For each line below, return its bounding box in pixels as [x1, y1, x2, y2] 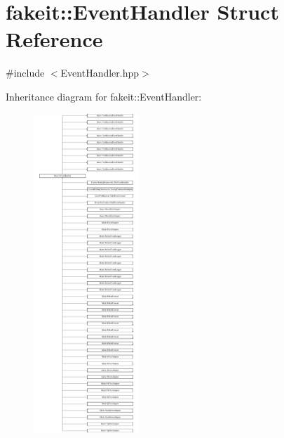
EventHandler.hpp [60, 65, 140, 80]
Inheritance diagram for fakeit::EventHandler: [6, 89, 202, 103]
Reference [6, 25, 103, 53]
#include [6, 65, 45, 80]
